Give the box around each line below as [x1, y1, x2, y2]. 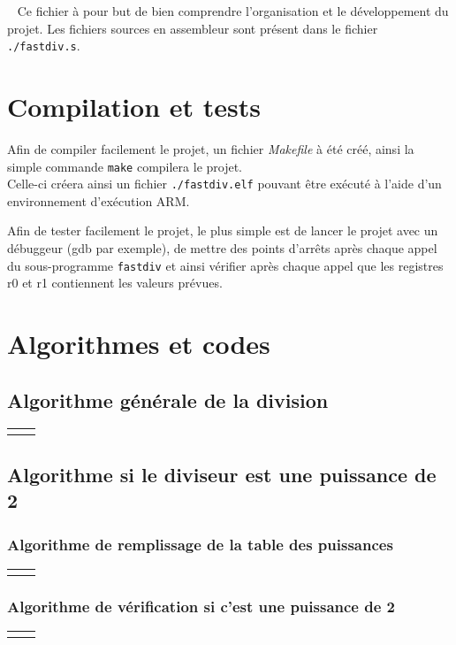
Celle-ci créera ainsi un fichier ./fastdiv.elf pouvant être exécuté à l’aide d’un [7, 174, 442, 193]
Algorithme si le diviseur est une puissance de [7, 460, 437, 488]
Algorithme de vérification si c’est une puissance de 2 [7, 595, 395, 617]
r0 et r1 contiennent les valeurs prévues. [7, 273, 223, 292]
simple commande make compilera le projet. [7, 157, 243, 175]
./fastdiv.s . [7, 36, 80, 55]
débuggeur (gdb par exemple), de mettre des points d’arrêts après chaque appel [7, 239, 437, 257]
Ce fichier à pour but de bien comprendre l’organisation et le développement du [17, 2, 449, 19]
